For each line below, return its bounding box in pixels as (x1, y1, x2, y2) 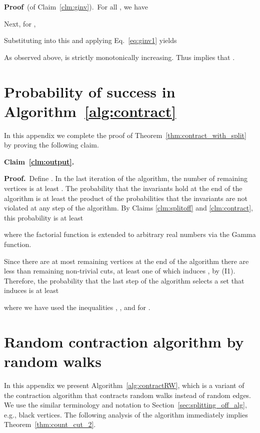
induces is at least (4, 285, 59, 295)
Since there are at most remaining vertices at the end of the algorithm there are (4, 255, 249, 266)
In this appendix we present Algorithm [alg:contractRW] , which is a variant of (4, 379, 244, 390)
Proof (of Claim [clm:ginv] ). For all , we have (4, 1, 148, 11)
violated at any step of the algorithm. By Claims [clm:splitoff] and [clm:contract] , (4, 202, 253, 213)
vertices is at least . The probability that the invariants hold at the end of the (4, 183, 242, 193)
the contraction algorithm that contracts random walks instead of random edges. (4, 389, 251, 400)
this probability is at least (4, 212, 83, 222)
